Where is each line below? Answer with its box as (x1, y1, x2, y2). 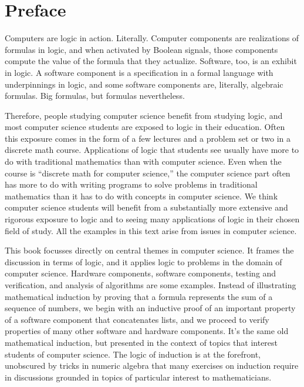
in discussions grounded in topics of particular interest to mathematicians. (5, 371, 272, 383)
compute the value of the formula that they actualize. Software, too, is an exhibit (5, 55, 297, 67)
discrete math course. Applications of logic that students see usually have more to (5, 144, 299, 156)
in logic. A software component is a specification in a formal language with (5, 66, 273, 78)
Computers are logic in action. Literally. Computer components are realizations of (5, 32, 299, 44)
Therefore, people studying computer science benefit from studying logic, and (5, 109, 283, 121)
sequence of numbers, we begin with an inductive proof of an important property (5, 302, 296, 314)
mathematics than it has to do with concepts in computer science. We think (5, 189, 278, 202)
